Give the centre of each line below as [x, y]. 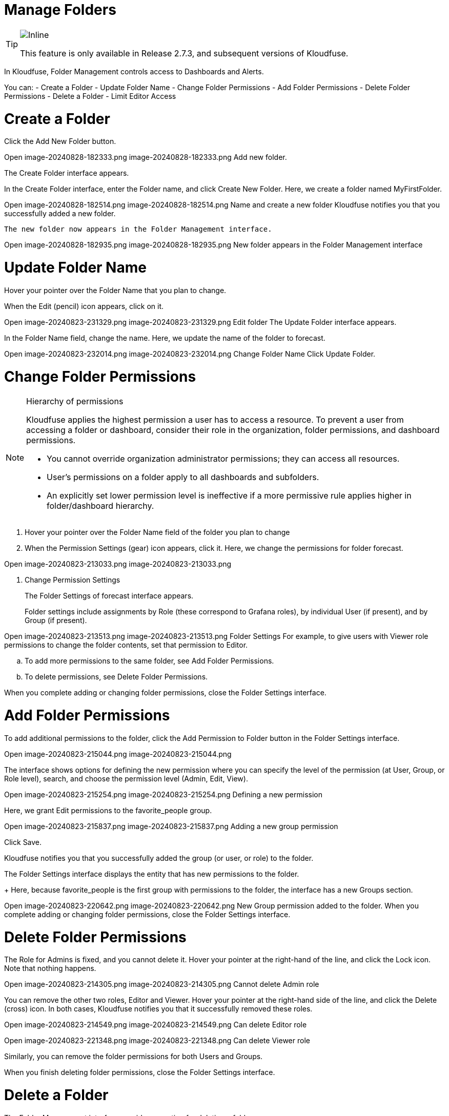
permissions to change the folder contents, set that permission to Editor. [126, 645]
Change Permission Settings [73, 580]
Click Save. [23, 842]
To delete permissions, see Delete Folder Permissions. [116, 677]
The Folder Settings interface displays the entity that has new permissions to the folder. [152, 874]
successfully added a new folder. [60, 214]
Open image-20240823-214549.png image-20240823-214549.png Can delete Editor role [156, 1025]
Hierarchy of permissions [75, 401]
